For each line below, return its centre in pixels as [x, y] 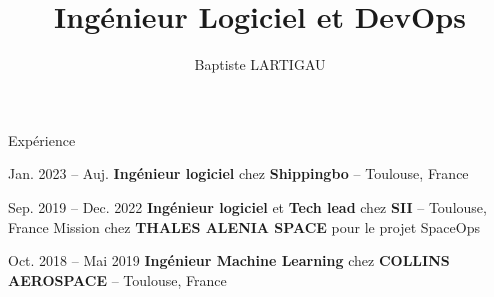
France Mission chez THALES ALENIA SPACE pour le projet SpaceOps [244, 226]
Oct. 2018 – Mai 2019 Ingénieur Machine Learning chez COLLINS [229, 260]
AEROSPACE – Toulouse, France [117, 279]
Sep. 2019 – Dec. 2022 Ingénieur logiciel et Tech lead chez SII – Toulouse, [247, 206]
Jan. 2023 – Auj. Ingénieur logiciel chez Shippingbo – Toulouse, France [238, 173]
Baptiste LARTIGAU [260, 64]
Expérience [42, 139]
